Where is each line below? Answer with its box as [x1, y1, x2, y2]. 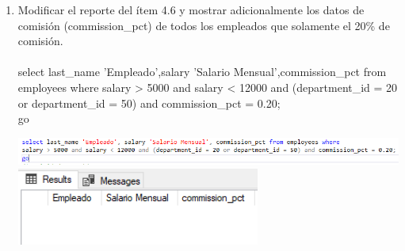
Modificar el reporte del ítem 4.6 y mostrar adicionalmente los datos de [17, 2, 365, 17]
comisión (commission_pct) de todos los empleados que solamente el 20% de [17, 17, 390, 33]
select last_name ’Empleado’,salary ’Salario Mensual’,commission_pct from [17, 63, 387, 80]
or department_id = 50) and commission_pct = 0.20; [17, 94, 281, 111]
